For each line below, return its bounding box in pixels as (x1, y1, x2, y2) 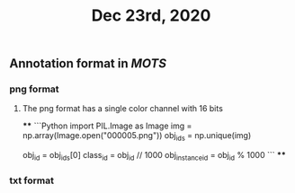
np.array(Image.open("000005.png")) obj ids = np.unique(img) (22, 130, 252, 144)
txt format (9, 174, 54, 187)
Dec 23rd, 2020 (91, 5, 211, 26)
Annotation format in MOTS (9, 56, 166, 72)
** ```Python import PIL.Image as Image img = (22, 120, 192, 131)
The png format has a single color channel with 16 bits (22, 103, 223, 114)
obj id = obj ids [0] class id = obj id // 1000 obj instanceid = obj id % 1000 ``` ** (22, 150, 286, 162)
